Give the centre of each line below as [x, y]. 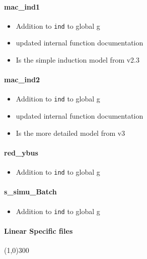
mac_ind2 [22, 80]
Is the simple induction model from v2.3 [78, 60]
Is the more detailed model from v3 [70, 133]
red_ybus [21, 152]
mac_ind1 [22, 6]
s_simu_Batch [30, 192]
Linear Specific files [39, 230]
